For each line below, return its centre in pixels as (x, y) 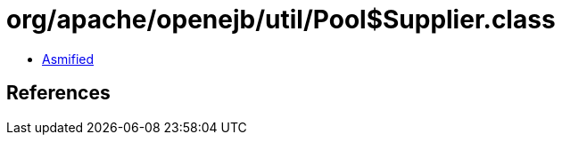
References (58, 93)
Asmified (68, 59)
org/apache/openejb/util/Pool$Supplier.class (281, 20)
